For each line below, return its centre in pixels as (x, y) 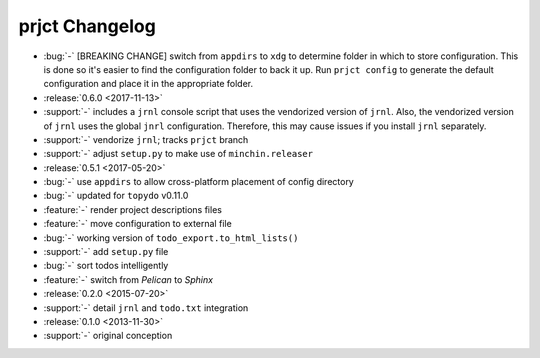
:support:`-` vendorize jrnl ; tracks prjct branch (146, 139)
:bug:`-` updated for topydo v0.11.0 (116, 196)
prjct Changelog (87, 26)
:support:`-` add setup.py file (106, 252)
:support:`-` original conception (108, 336)
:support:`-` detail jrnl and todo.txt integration (146, 307)
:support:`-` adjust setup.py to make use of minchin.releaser (178, 154)
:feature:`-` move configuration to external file (137, 224)
